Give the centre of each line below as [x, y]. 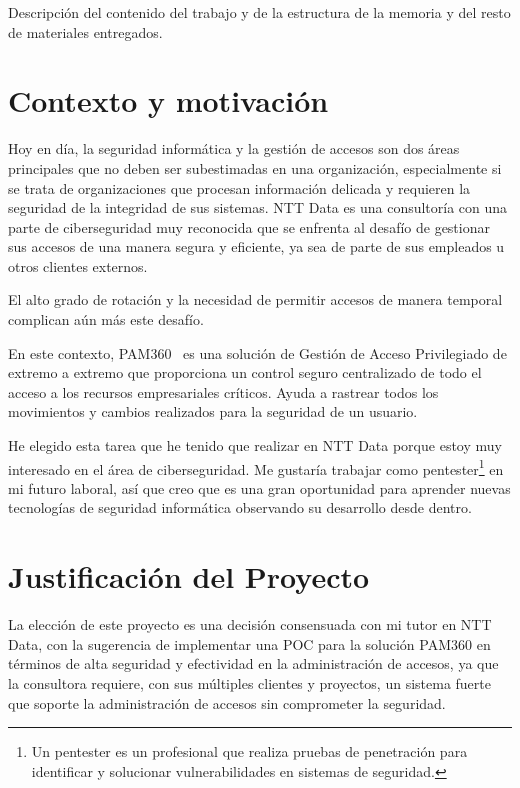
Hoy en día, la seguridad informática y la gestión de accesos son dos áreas [234, 148]
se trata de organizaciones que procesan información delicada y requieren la [239, 187]
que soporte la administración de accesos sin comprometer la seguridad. [227, 702]
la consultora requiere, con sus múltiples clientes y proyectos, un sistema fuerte [249, 682]
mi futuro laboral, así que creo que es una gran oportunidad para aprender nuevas [259, 487]
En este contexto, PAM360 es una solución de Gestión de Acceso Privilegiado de [257, 352]
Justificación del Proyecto [189, 576]
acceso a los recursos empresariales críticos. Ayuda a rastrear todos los [223, 391]
